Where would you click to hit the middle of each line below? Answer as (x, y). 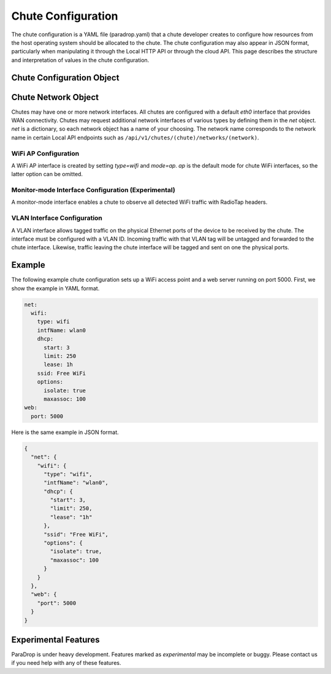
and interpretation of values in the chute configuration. (80, 60)
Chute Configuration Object (65, 78)
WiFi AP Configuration (45, 153)
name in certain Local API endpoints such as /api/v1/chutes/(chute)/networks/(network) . (135, 138)
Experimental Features (56, 639)
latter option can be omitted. (47, 174)
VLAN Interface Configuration (57, 218)
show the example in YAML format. (55, 288)
